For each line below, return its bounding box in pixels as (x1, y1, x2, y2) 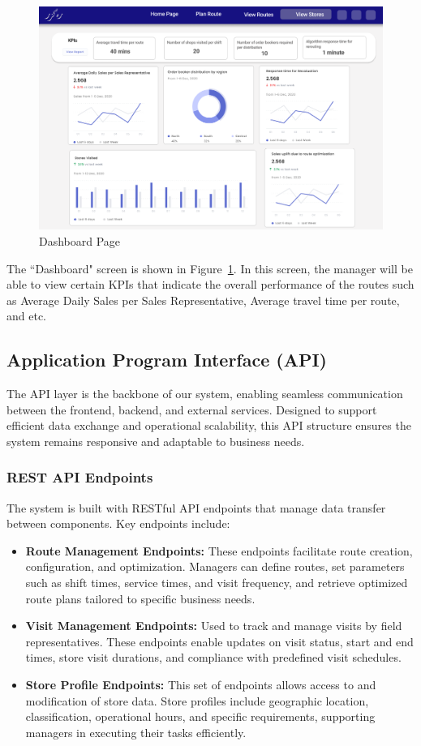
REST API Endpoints (6, 467, 153, 487)
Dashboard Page (39, 232, 121, 249)
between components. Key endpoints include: (6, 515, 230, 532)
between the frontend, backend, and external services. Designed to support (6, 401, 377, 418)
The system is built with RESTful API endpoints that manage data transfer (6, 499, 386, 516)
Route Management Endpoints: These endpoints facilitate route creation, (25, 542, 413, 559)
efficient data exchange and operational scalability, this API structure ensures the (6, 417, 411, 434)
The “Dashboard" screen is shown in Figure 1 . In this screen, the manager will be (6, 259, 413, 277)
